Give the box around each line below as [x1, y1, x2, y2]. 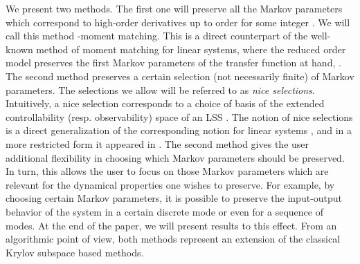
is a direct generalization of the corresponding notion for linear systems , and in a [6, 123, 352, 138]
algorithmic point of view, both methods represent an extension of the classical [6, 232, 341, 246]
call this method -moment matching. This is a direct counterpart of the [6, 28, 308, 43]
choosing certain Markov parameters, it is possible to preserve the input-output [6, 191, 343, 205]
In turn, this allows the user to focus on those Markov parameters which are [6, 164, 329, 178]
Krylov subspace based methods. [6, 245, 144, 259]
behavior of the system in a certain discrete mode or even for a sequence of [6, 204, 323, 218]
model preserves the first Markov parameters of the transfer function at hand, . [6, 55, 341, 70]
